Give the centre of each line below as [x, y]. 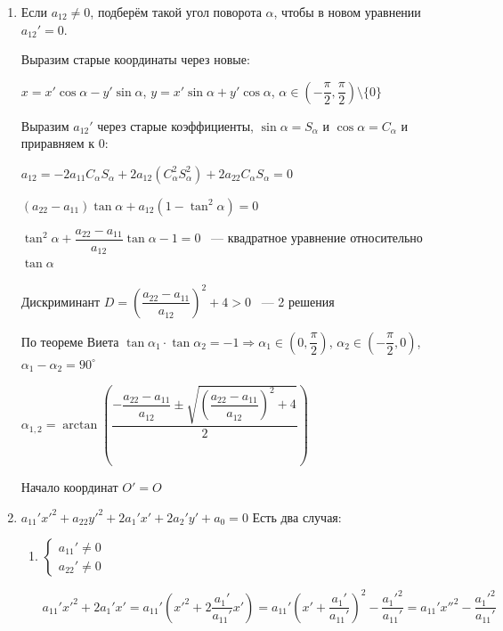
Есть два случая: [297, 516]
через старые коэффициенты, [175, 125]
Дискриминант [61, 301]
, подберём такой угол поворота [176, 12]
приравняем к [58, 143]
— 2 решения [298, 301]
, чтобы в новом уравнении [347, 12]
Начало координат [69, 487]
